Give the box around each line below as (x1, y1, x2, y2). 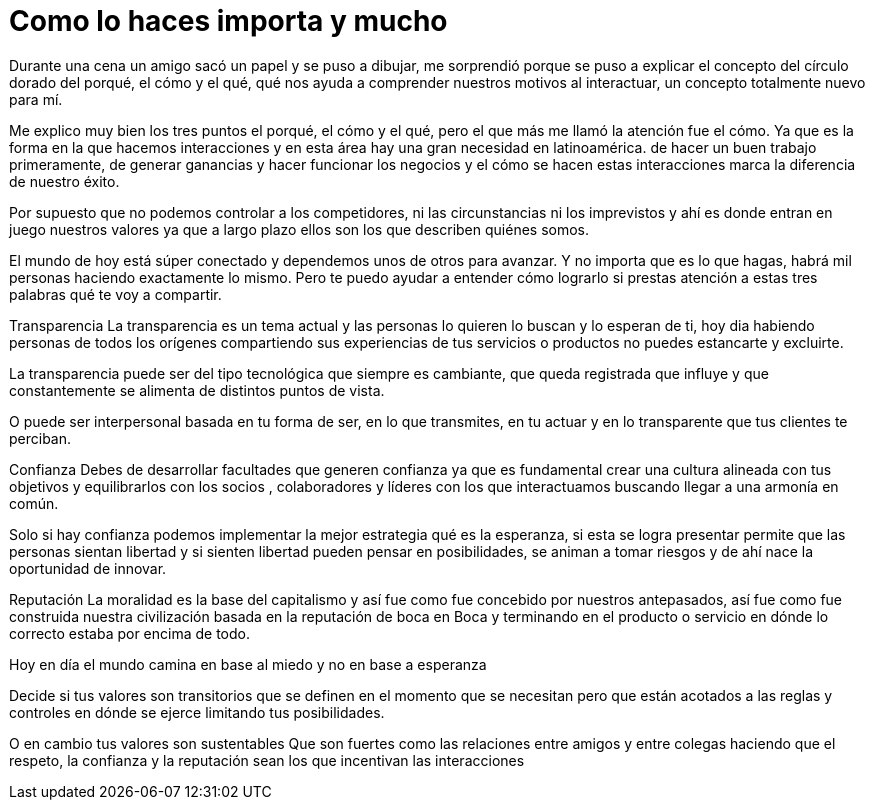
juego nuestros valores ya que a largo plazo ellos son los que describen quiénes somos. (9, 220, 590, 238)
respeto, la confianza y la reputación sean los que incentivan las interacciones (9, 751, 525, 769)
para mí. (9, 90, 63, 108)
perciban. (9, 429, 72, 447)
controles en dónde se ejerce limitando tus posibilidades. (9, 703, 385, 721)
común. (9, 494, 59, 512)
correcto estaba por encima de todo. (9, 624, 250, 642)
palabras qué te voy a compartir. (9, 285, 222, 303)
